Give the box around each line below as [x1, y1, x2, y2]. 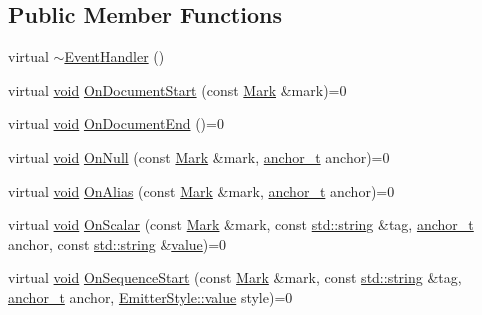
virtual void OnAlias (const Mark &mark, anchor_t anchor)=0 [8, 180, 395, 201]
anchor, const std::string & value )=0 [8, 233, 227, 254]
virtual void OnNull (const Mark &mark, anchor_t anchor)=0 [8, 146, 390, 167]
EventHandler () [64, 46, 165, 67]
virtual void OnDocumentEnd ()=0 [8, 113, 224, 134]
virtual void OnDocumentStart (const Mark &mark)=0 [8, 79, 347, 100]
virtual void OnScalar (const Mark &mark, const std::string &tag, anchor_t [8, 214, 474, 235]
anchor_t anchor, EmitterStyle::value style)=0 [8, 286, 293, 307]
